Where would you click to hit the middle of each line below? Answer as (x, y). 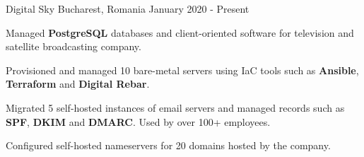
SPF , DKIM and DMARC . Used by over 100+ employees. (138, 121)
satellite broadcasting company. (74, 46)
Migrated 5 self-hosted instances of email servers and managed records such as (175, 107)
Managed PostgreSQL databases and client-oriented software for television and (180, 32)
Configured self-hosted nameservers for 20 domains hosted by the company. (168, 145)
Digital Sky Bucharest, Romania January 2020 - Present (128, 8)
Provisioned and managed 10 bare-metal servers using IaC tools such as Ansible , (182, 70)
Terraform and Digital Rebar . (78, 84)
